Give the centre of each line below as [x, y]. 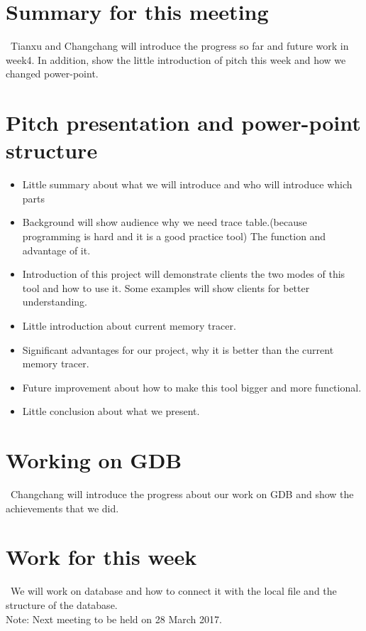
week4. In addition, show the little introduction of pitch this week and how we [176, 59]
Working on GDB [94, 460]
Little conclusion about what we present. [111, 411]
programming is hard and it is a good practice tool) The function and [174, 236]
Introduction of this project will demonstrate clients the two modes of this [184, 274]
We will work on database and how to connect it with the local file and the [173, 591]
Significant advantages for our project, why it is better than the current [178, 349]
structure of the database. [62, 604]
